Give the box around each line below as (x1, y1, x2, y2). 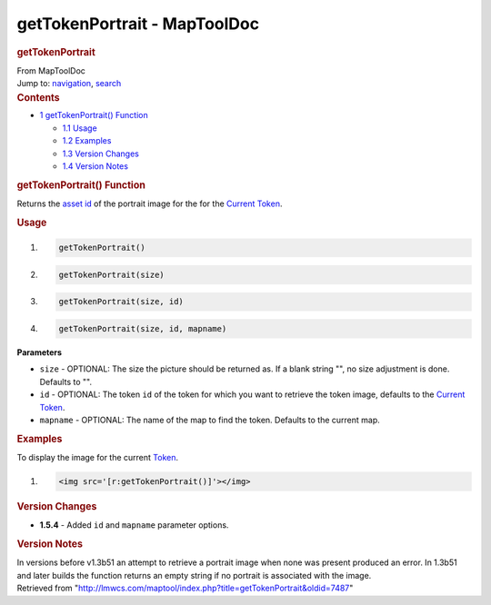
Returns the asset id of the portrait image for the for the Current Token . (16, 198, 283, 209)
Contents (16, 91, 60, 104)
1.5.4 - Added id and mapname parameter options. (39, 520, 229, 531)
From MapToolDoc (16, 64, 86, 76)
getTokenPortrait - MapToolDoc (16, 14, 259, 34)
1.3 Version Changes (62, 148, 140, 159)
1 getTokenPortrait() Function (39, 110, 149, 121)
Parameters (16, 347, 63, 358)
